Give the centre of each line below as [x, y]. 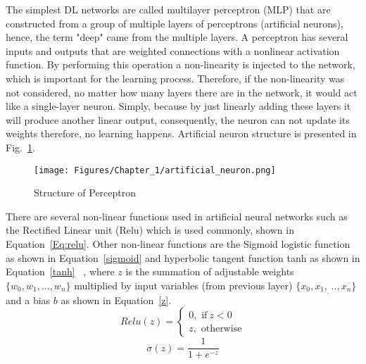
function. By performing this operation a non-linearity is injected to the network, [181, 64]
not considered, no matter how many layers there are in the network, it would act [182, 92]
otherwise [221, 328]
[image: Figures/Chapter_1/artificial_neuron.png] [155, 170]
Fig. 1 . [20, 147]
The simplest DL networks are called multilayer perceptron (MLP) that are [168, 9]
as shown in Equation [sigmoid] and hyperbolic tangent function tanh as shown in [183, 257]
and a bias [28, 300]
